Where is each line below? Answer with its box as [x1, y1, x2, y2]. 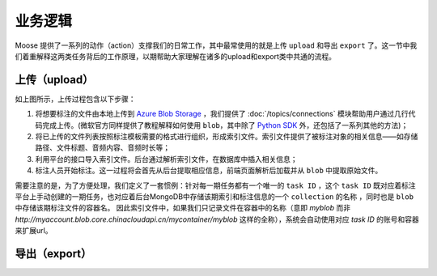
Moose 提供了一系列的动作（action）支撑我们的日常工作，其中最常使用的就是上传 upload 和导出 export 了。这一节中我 [15, 40, 418, 50]
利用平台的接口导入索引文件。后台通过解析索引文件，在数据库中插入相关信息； [35, 154, 298, 163]
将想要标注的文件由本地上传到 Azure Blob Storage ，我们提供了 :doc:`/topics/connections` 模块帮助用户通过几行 [35, 109, 409, 119]
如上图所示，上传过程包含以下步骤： [15, 94, 136, 104]
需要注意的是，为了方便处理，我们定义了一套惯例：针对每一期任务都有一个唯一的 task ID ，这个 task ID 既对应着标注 [15, 180, 416, 190]
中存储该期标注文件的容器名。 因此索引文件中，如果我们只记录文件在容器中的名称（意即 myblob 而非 [15, 203, 351, 213]
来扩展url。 [15, 226, 53, 236]
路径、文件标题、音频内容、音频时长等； [35, 142, 170, 153]
